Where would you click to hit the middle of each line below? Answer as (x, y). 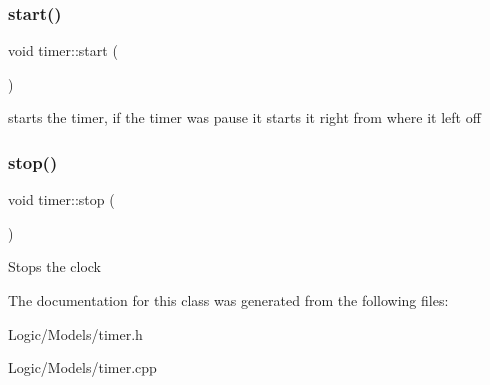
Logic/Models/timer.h (75, 333)
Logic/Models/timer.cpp (82, 367)
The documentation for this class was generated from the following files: (228, 300)
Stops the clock (55, 266)
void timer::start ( (63, 50)
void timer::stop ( (61, 199)
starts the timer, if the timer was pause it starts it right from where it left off (244, 117)
